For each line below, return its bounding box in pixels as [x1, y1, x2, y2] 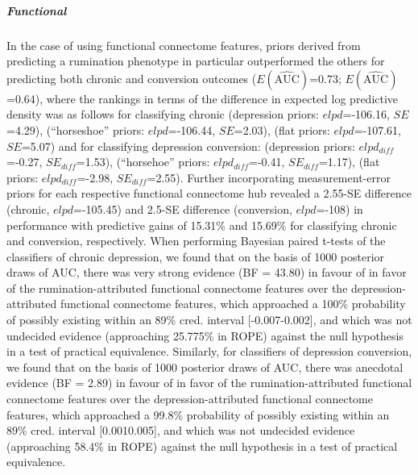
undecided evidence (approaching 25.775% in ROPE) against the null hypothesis [6, 327, 404, 344]
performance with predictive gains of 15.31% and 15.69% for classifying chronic [6, 216, 397, 233]
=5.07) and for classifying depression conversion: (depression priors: [21, 137, 355, 154]
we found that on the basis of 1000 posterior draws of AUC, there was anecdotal [6, 358, 404, 375]
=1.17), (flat [318, 153, 380, 170]
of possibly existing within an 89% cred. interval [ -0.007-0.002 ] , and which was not [6, 311, 412, 328]
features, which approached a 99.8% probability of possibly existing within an [6, 406, 390, 423]
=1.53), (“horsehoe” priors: [76, 153, 210, 170]
